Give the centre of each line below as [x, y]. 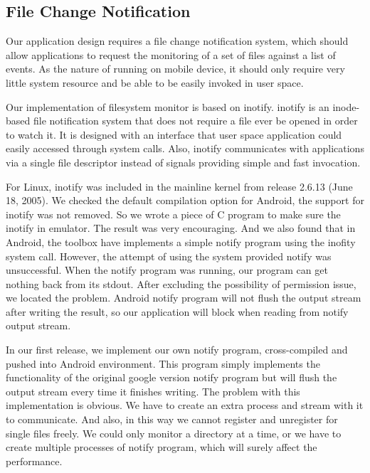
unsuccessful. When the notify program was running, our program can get [167, 270]
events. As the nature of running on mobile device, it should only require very [175, 69]
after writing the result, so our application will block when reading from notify [177, 311]
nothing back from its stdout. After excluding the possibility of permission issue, [181, 283]
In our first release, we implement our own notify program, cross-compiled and [177, 350]
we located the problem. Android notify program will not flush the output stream [184, 298]
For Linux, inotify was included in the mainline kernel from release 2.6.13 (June [179, 186]
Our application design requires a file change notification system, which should [177, 41]
